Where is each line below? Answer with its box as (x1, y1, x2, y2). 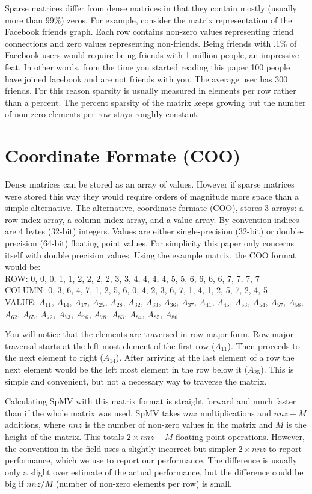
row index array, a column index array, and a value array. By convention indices (5, 213, 299, 225)
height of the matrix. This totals (5, 430, 124, 442)
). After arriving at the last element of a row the (115, 351, 295, 364)
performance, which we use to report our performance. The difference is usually (5, 454, 298, 466)
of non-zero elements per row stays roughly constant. (5, 108, 200, 120)
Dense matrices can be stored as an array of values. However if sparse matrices (5, 178, 295, 191)
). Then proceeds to (227, 339, 300, 352)
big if (5, 477, 24, 490)
